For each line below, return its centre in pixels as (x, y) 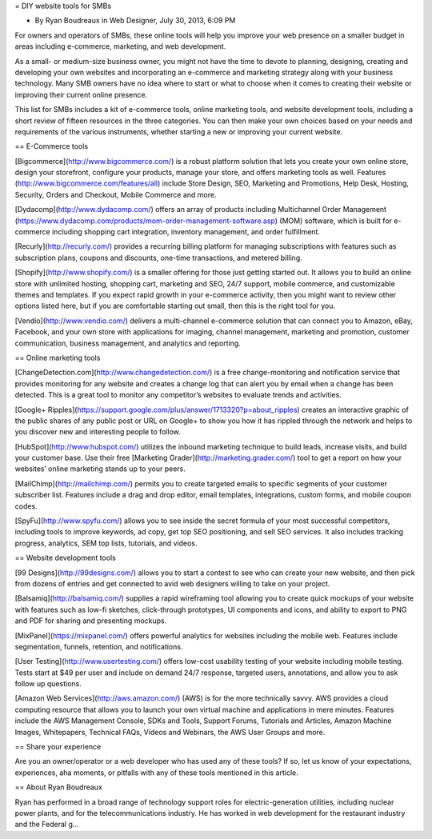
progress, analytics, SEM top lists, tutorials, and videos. (106, 543)
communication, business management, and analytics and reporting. (128, 343)
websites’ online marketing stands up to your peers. (100, 469)
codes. (26, 506)
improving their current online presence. (81, 94)
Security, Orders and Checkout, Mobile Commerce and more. (116, 194)
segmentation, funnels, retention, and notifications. (99, 646)
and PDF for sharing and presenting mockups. (91, 621)
